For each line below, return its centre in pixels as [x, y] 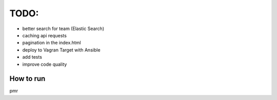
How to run [27, 79]
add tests [32, 57]
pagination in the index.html [52, 43]
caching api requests [44, 35]
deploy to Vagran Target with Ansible [61, 50]
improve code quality [45, 64]
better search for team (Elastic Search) [63, 29]
